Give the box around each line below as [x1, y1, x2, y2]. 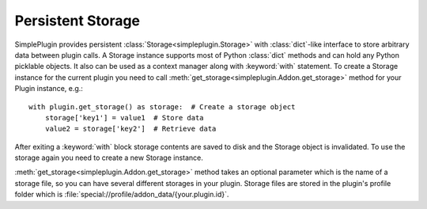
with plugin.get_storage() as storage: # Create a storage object [28, 102, 296, 111]
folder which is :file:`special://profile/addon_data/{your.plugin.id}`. [14, 190, 229, 199]
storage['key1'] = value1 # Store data [44, 113, 205, 122]
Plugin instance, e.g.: [14, 84, 83, 93]
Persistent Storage [14, 12, 141, 29]
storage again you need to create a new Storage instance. [14, 153, 203, 162]
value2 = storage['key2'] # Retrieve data [44, 124, 217, 134]
